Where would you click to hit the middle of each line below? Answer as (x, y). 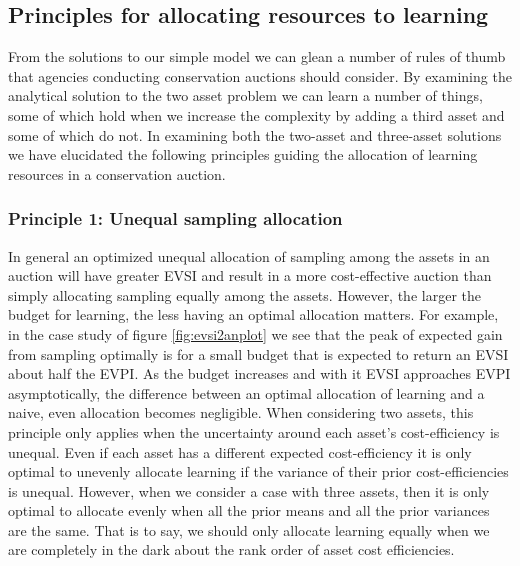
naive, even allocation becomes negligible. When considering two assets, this (241, 412)
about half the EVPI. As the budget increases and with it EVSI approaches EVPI (259, 373)
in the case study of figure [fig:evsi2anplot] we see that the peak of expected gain (255, 333)
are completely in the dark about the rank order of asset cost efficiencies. (231, 549)
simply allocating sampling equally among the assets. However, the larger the (244, 294)
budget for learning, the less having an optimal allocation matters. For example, (253, 314)
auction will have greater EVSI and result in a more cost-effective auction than (250, 275)
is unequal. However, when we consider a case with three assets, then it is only (249, 490)
